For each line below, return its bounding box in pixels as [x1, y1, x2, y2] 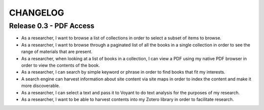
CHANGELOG [9, 7, 65, 18]
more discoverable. [21, 83, 61, 89]
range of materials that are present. [21, 49, 93, 55]
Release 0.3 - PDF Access [9, 21, 95, 30]
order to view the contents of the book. [21, 62, 100, 68]
